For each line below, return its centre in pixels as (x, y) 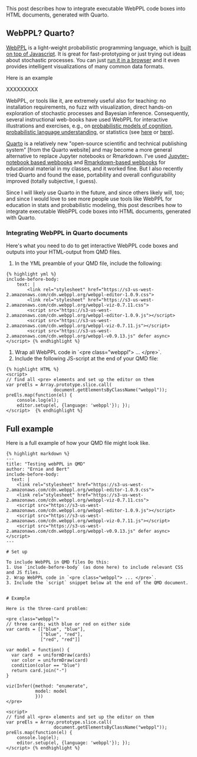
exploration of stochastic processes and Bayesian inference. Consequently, (98, 113)
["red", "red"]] (60, 640)
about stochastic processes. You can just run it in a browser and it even (93, 60)
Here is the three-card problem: (47, 608)
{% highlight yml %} (32, 274)
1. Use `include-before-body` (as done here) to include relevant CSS (95, 567)
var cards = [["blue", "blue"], (46, 629)
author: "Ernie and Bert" (38, 469)
